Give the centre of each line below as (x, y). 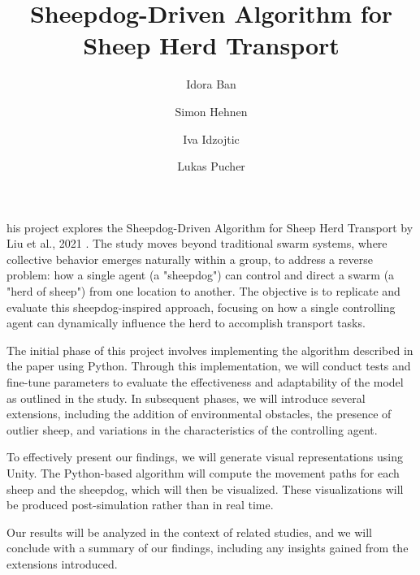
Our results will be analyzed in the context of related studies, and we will (189, 532)
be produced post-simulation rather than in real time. (140, 505)
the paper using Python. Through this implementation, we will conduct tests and (209, 366)
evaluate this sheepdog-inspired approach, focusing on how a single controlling (201, 307)
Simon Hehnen (211, 111)
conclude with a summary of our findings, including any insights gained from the (208, 548)
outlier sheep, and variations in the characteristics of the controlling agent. (192, 429)
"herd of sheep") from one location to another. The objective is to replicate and (204, 291)
